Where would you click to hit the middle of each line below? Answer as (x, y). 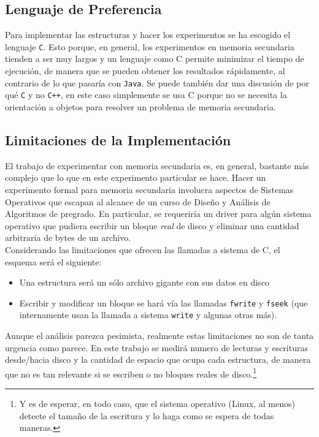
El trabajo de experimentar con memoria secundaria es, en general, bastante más (157, 165)
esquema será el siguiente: (53, 261)
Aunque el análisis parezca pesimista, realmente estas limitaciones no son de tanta (159, 335)
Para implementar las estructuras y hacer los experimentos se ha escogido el (148, 35)
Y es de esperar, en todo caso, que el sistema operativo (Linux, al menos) (157, 404)
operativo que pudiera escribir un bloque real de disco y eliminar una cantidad (152, 225)
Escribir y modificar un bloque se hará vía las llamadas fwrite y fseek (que (163, 302)
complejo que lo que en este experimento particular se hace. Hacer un (136, 177)
